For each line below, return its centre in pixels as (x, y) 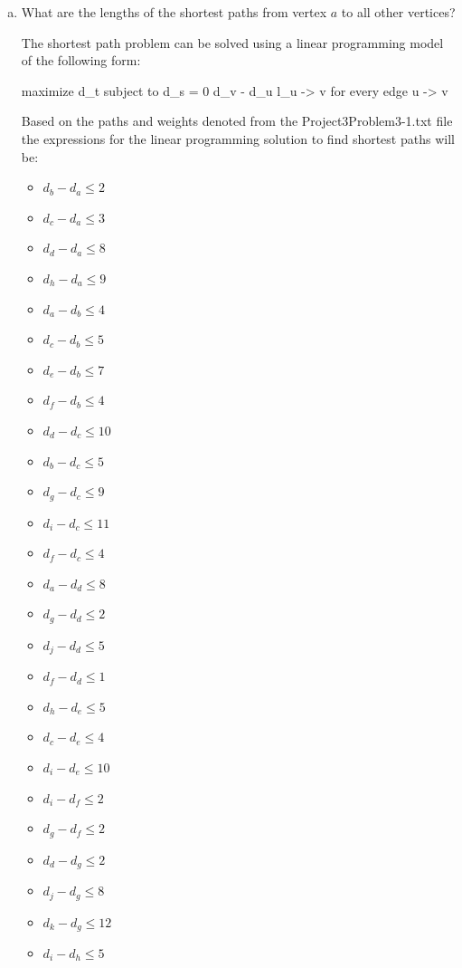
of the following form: (81, 60)
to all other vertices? (398, 12)
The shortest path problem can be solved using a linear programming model (232, 42)
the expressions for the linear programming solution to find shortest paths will (238, 138)
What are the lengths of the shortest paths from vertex (174, 12)
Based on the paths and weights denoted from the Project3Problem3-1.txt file (237, 121)
